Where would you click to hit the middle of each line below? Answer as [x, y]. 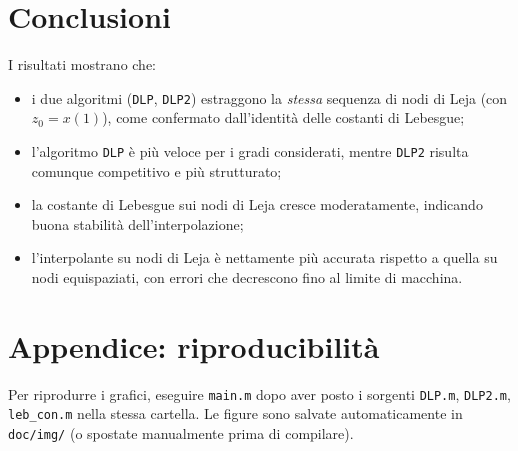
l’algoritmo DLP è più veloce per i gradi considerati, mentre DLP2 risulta [250, 150]
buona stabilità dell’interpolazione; [137, 223]
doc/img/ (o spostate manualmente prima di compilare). [181, 433]
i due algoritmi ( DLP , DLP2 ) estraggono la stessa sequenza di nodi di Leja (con [269, 97]
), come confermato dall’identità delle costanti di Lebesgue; [283, 117]
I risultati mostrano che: [82, 64]
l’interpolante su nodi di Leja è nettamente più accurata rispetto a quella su [264, 257]
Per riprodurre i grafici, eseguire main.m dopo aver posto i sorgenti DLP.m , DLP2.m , [259, 393]
